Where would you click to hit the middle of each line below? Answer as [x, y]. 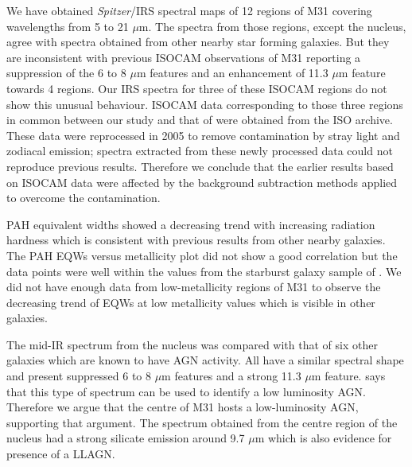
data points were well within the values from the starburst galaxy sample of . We [204, 271]
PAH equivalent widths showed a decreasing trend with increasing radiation [191, 224]
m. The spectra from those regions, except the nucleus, [272, 26]
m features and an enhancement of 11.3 [232, 73]
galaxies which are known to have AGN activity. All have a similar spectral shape [205, 360]
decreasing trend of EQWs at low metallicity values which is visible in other [191, 302]
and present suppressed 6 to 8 [79, 376]
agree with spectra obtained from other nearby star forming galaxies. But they [198, 42]
